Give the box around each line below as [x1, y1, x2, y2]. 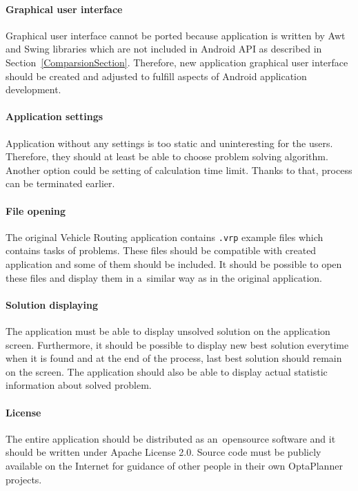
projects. [6, 472, 42, 486]
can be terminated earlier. [6, 176, 115, 191]
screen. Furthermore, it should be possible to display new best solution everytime [6, 337, 349, 352]
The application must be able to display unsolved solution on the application [6, 323, 330, 338]
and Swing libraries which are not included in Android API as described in [6, 41, 322, 56]
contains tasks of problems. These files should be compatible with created [6, 243, 317, 258]
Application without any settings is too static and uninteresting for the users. [6, 135, 333, 150]
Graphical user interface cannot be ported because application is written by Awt [6, 28, 346, 42]
